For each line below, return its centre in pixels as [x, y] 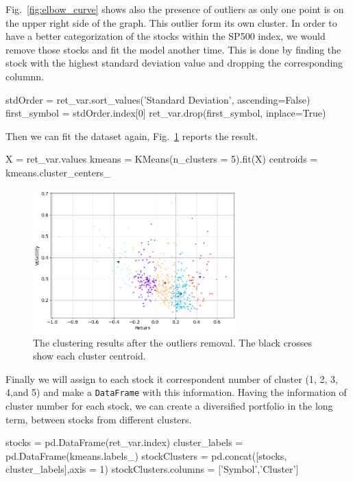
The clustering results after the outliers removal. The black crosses [173, 342]
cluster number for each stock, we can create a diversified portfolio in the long [169, 406]
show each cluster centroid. [89, 356]
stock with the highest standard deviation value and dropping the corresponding [174, 63]
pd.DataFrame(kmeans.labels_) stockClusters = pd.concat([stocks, [146, 455]
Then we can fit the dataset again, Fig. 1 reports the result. [132, 136]
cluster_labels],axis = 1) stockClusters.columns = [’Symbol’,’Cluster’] [152, 469]
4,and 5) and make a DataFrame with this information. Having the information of [176, 392]
